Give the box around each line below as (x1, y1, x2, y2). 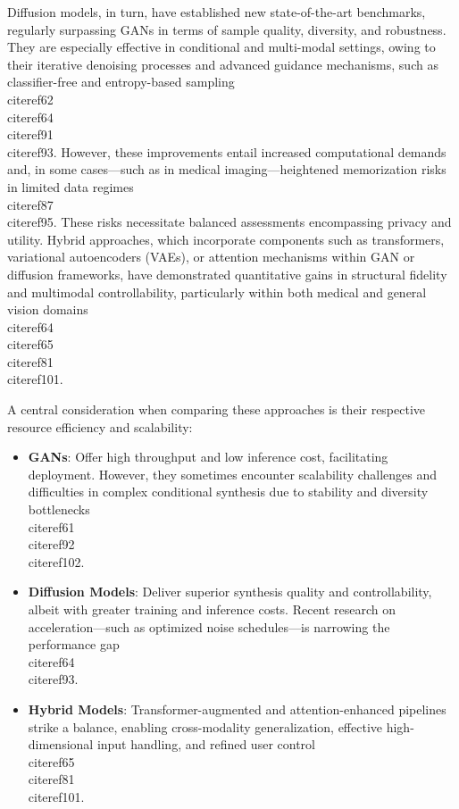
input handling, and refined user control (96, 735, 315, 754)
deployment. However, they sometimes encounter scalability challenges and (28, 464, 438, 483)
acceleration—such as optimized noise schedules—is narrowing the (28, 617, 390, 636)
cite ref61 (28, 517, 75, 536)
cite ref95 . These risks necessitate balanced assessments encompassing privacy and (7, 213, 452, 231)
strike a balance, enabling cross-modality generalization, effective (28, 717, 383, 736)
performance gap (28, 635, 120, 654)
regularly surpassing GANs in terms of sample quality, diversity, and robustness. (7, 20, 446, 38)
